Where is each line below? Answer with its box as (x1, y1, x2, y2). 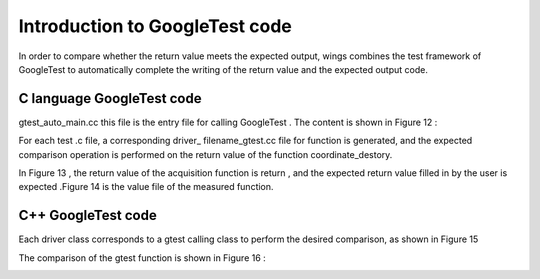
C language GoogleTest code (18, 90, 202, 107)
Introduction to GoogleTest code (18, 15, 292, 37)
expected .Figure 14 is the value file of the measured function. (18, 181, 274, 193)
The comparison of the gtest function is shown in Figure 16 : (18, 251, 267, 264)
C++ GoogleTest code (18, 207, 157, 224)
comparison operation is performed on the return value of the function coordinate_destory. (18, 148, 393, 160)
